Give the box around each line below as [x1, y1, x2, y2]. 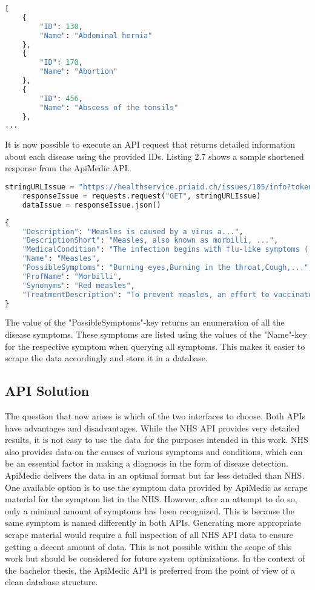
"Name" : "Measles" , [22, 254, 101, 263]
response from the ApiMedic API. [5, 162, 130, 174]
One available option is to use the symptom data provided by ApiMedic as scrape [5, 480, 308, 493]
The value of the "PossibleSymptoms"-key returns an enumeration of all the [5, 316, 285, 329]
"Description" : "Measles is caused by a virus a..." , [22, 227, 244, 236]
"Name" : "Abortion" [39, 67, 118, 76]
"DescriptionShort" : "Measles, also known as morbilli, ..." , [22, 236, 279, 245]
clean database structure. [5, 575, 98, 588]
